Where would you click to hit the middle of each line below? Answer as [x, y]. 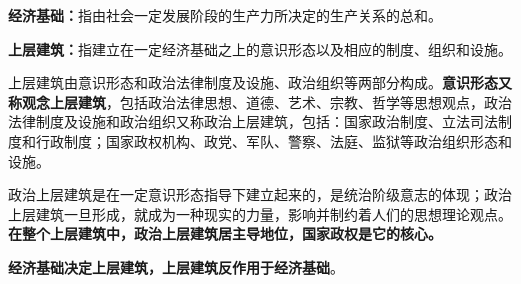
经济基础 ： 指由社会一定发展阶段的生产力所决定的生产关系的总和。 [225, 15]
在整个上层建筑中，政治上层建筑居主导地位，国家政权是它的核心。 [225, 233]
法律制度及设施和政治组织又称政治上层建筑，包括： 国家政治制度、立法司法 [253, 121]
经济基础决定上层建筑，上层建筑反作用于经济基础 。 [176, 266]
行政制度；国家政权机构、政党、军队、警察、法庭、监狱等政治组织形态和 [273, 140]
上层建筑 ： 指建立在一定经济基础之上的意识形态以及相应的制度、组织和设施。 [260, 48]
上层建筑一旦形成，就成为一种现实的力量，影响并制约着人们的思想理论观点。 [260, 213]
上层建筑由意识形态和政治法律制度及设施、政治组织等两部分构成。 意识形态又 [260, 82]
